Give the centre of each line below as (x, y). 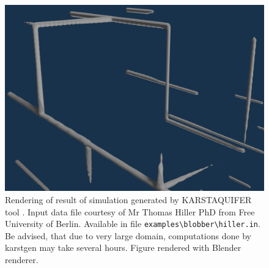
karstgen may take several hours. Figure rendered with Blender (123, 248)
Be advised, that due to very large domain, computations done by (128, 235)
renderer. (22, 259)
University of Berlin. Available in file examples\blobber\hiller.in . (133, 224)
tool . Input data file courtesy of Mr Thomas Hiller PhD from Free (130, 211)
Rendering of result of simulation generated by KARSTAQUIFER (128, 199)
